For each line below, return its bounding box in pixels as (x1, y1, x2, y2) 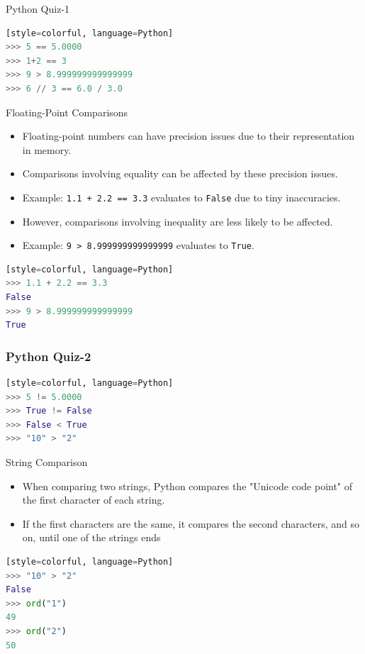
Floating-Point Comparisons (6, 104, 128, 119)
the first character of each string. (22, 492, 165, 507)
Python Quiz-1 (6, 1, 70, 16)
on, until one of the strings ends (22, 530, 161, 545)
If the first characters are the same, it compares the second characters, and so (22, 516, 359, 531)
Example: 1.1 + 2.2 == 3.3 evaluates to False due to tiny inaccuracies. (22, 189, 341, 204)
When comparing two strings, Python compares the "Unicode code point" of (22, 478, 353, 493)
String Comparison (6, 455, 88, 469)
